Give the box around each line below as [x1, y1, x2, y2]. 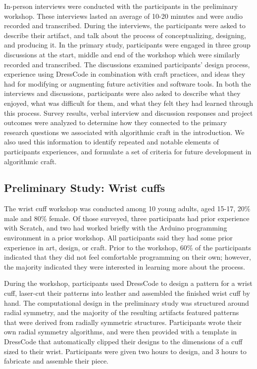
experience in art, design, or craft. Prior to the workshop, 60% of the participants [4, 242, 251, 252]
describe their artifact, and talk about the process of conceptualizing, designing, [4, 30, 246, 40]
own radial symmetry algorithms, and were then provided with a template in [4, 326, 237, 337]
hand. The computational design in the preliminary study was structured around [4, 297, 249, 308]
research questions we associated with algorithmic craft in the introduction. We [4, 127, 245, 137]
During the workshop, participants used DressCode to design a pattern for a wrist [4, 278, 253, 288]
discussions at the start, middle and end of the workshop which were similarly [4, 49, 240, 59]
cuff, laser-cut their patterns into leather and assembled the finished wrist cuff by [4, 288, 250, 298]
